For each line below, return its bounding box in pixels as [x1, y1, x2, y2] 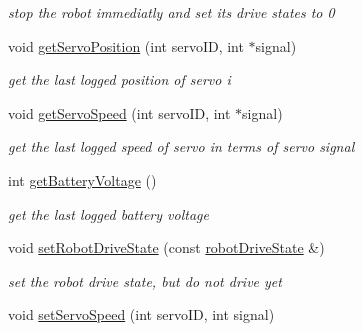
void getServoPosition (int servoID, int [8, 35, 244, 56]
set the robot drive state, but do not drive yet [8, 270, 282, 291]
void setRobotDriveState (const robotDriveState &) [8, 237, 325, 258]
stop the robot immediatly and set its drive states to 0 [8, 2, 335, 22]
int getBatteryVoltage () [8, 169, 157, 190]
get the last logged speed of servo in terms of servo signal [8, 136, 355, 157]
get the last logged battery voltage [8, 203, 209, 224]
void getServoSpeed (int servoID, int [8, 102, 231, 123]
